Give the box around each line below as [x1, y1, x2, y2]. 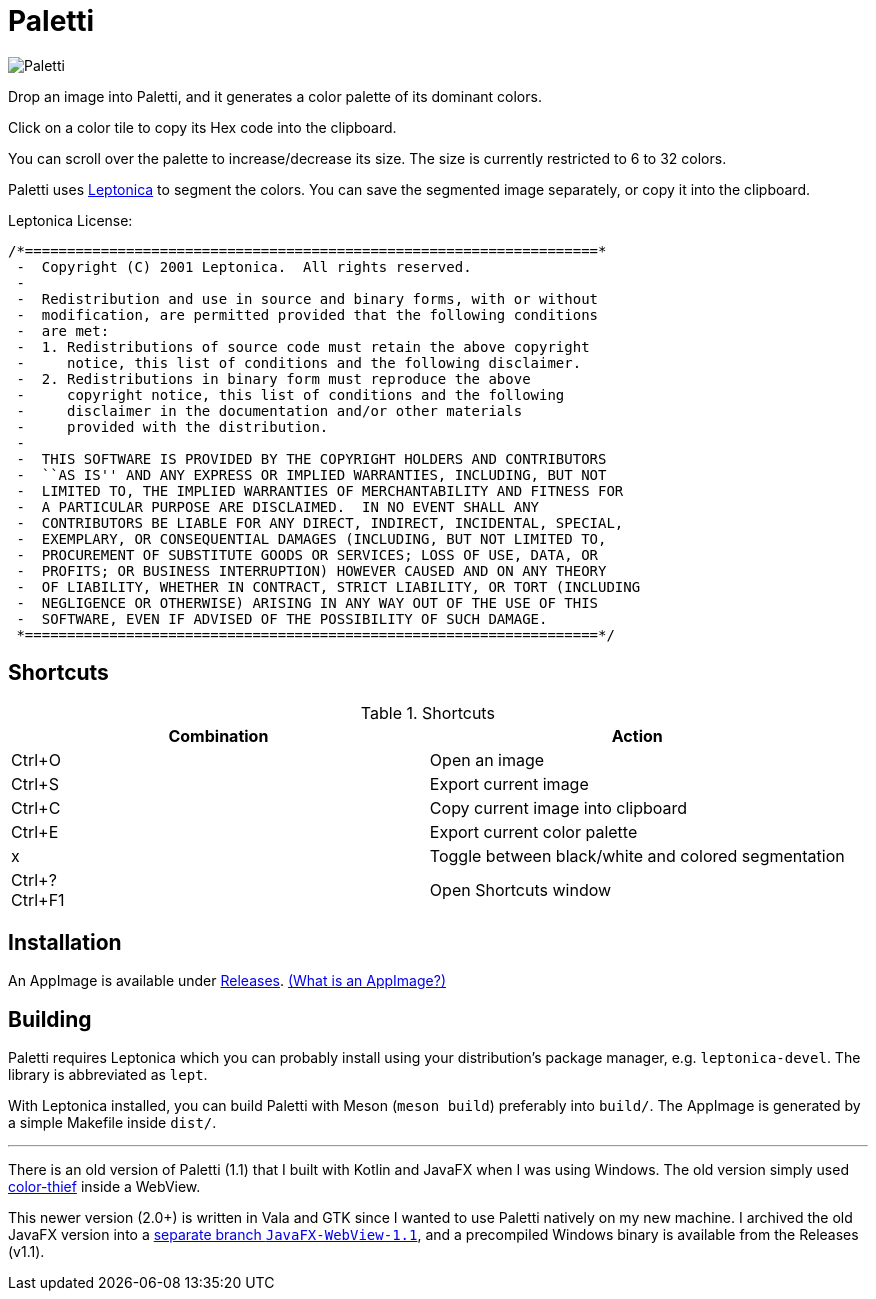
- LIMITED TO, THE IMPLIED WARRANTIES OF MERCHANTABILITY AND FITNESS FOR [16, 482, 624, 499]
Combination [168, 725, 269, 746]
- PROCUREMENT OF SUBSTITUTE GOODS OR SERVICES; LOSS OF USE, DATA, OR [16, 546, 599, 563]
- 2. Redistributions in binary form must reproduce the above [16, 370, 531, 387]
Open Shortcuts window [429, 879, 612, 900]
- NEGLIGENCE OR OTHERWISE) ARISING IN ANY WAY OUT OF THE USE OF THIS [16, 594, 599, 611]
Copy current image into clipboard [429, 797, 688, 818]
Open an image [429, 749, 545, 770]
